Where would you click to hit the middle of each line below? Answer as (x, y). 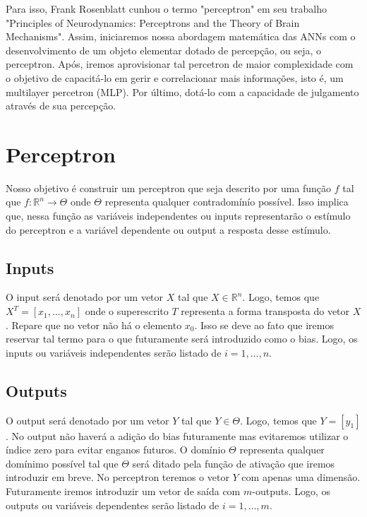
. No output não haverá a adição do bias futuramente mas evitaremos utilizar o (177, 435)
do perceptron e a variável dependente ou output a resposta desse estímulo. (168, 229)
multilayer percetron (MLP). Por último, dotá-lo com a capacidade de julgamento (182, 91)
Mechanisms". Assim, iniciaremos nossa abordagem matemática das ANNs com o (181, 36)
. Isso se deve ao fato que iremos (264, 325)
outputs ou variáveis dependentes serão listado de (113, 505)
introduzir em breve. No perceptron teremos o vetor (118, 477)
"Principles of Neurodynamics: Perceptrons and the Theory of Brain (153, 22)
